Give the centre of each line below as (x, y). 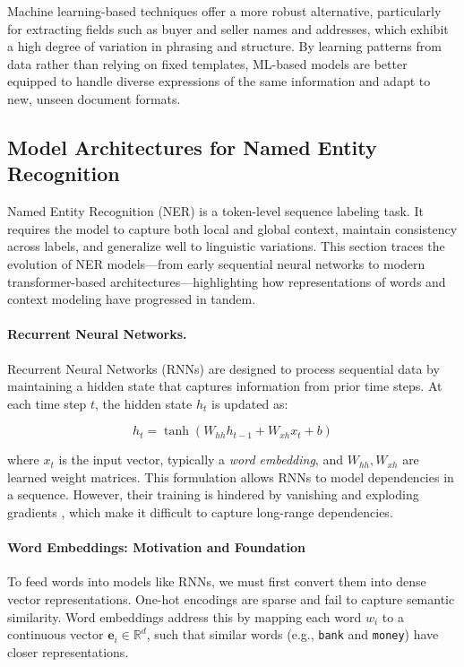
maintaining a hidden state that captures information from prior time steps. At (225, 386)
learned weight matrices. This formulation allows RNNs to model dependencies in (231, 476)
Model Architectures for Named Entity (192, 147)
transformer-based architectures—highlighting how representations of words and (227, 281)
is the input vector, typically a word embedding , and (201, 459)
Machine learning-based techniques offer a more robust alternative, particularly (224, 11)
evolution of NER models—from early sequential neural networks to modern (216, 263)
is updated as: (249, 403)
